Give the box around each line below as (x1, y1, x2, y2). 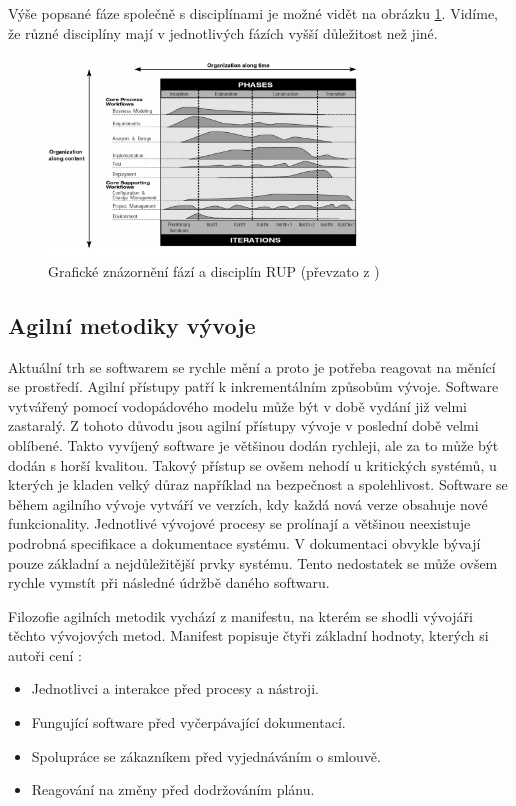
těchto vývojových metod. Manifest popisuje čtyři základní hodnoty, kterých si (8, 625, 489, 646)
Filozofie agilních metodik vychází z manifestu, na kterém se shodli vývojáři (8, 605, 473, 626)
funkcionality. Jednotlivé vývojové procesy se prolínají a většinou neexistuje (8, 513, 471, 534)
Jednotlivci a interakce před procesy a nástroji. (31, 678, 319, 699)
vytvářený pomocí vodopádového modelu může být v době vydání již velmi (8, 395, 467, 416)
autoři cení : (8, 644, 82, 665)
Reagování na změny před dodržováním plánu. (31, 779, 315, 800)
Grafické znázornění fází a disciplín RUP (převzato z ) (48, 260, 380, 281)
